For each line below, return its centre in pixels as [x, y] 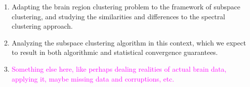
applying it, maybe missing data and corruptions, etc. [93, 78]
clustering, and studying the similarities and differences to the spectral [118, 16]
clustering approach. [42, 26]
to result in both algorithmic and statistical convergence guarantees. [115, 52]
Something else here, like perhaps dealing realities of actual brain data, [119, 68]
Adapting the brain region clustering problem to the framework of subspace [126, 6]
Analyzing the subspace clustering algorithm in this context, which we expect [129, 42]
